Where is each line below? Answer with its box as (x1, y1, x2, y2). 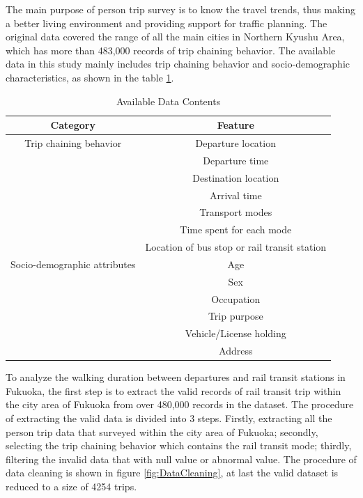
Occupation (211, 291, 261, 306)
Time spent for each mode (180, 222, 292, 237)
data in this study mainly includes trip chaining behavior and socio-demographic (6, 56, 350, 71)
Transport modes (199, 205, 272, 219)
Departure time (203, 153, 269, 167)
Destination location (192, 170, 279, 185)
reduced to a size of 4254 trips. (6, 478, 137, 493)
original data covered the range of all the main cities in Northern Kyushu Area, (6, 29, 345, 44)
